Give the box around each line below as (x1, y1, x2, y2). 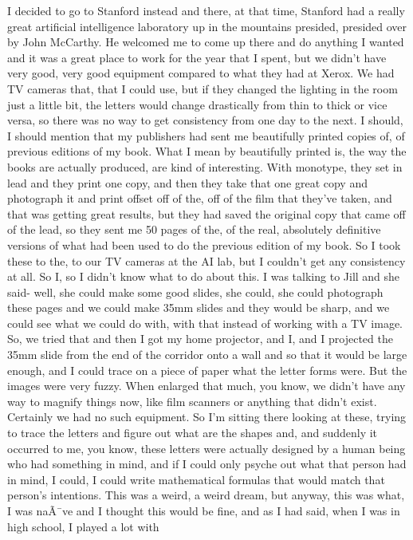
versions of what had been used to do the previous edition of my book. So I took (7, 236, 401, 253)
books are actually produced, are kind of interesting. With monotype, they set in (7, 158, 403, 175)
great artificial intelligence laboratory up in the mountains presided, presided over (7, 18, 407, 34)
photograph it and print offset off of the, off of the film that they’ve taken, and (7, 190, 392, 207)
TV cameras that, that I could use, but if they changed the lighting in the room (7, 80, 398, 97)
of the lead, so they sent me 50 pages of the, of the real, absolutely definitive (7, 221, 381, 238)
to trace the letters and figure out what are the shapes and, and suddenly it (7, 424, 378, 441)
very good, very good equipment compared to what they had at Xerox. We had (7, 65, 395, 81)
